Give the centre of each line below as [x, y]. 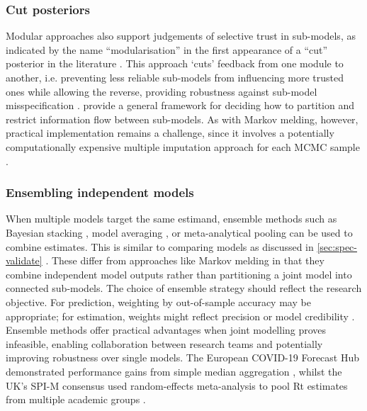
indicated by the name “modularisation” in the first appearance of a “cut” [167, 49]
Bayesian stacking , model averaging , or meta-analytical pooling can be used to [179, 232]
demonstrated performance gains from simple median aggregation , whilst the [174, 371]
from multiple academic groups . [76, 399]
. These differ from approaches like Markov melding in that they [185, 260]
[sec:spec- [337, 246]
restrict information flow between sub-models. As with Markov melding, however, [182, 119]
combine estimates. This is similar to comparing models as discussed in [160, 246]
